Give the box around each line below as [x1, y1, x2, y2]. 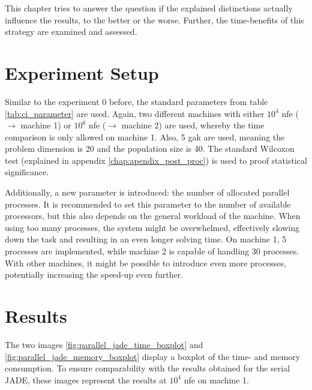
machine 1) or [20, 119, 71, 131]
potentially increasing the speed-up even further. [5, 268, 184, 281]
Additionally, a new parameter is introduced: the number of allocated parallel [5, 186, 290, 199]
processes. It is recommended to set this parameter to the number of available [5, 197, 291, 210]
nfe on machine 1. [184, 373, 249, 386]
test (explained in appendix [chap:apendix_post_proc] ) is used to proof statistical [5, 154, 307, 166]
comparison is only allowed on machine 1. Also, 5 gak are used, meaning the [5, 130, 285, 143]
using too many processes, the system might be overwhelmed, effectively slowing [5, 221, 299, 233]
